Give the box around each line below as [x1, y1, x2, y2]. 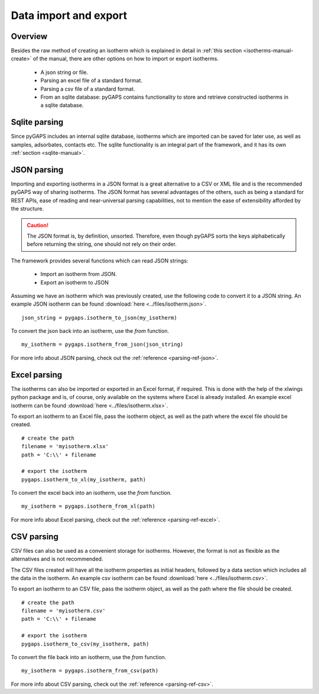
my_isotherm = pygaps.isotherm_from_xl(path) [21, 503, 156, 510]
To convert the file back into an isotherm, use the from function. [11, 654, 167, 661]
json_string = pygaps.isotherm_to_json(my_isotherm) [21, 314, 177, 321]
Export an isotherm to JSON [40, 278, 109, 286]
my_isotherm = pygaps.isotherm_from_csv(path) [21, 667, 159, 674]
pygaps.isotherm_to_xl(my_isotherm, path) [21, 476, 147, 483]
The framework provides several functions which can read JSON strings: [11, 257, 188, 264]
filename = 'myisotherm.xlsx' [21, 443, 109, 450]
